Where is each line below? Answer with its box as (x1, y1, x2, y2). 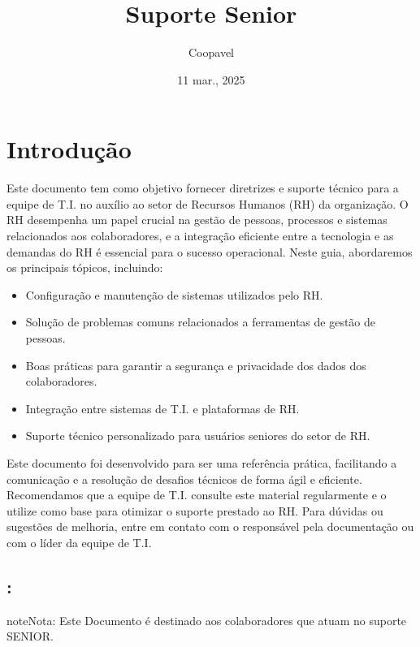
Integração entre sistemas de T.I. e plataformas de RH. (25, 399, 300, 416)
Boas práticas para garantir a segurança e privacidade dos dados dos (25, 356, 366, 373)
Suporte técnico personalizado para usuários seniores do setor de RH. (25, 427, 370, 444)
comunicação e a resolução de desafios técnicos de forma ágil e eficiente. (6, 470, 362, 487)
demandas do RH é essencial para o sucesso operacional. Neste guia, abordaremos (6, 243, 413, 260)
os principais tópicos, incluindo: (6, 259, 163, 276)
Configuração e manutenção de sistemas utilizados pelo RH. (25, 286, 323, 303)
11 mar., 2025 (177, 71, 245, 88)
